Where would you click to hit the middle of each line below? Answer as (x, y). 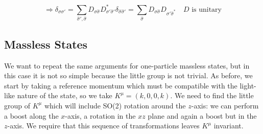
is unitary (207, 9)
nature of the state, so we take (65, 95)
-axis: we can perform (225, 105)
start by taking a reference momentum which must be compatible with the (121, 85)
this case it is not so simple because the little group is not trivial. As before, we (128, 75)
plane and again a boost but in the (202, 115)
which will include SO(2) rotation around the (115, 105)
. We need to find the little (212, 95)
